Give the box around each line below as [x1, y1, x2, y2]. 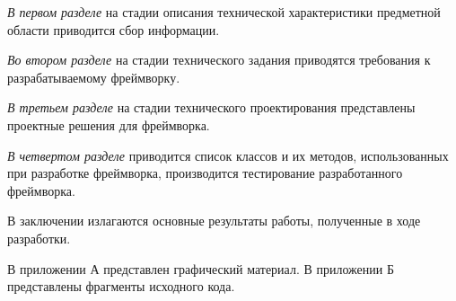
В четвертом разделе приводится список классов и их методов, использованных [7, 146, 449, 164]
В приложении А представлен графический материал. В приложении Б [7, 259, 394, 278]
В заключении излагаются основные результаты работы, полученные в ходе [7, 211, 421, 230]
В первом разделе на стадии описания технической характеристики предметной [7, 3, 441, 21]
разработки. [7, 228, 71, 247]
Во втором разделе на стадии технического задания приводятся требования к [7, 50, 431, 69]
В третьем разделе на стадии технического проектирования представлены [7, 98, 416, 117]
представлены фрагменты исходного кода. [7, 277, 235, 296]
